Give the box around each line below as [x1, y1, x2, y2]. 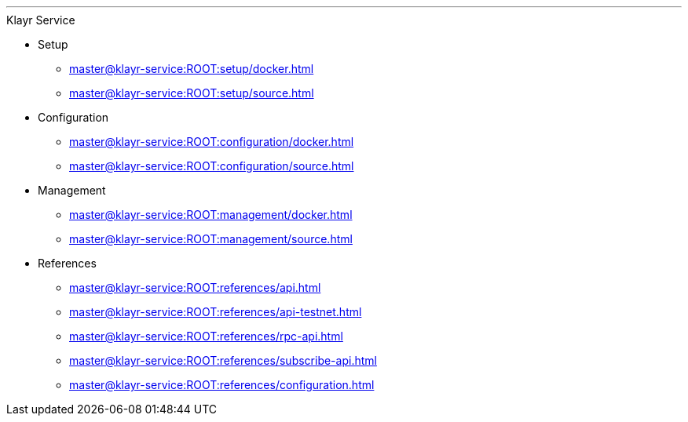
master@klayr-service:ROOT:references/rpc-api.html [69, 329, 343, 343]
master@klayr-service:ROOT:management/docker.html [69, 208, 353, 221]
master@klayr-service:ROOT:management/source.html [69, 232, 353, 246]
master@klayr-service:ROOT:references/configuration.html [69, 378, 375, 391]
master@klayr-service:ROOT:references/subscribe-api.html [69, 354, 377, 367]
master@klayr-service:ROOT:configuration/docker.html [69, 135, 354, 148]
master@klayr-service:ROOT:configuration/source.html [69, 159, 354, 173]
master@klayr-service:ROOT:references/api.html [69, 281, 321, 294]
